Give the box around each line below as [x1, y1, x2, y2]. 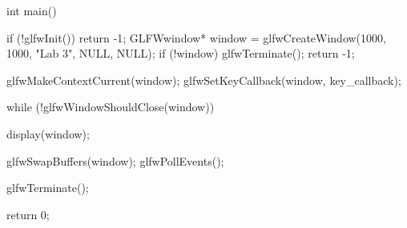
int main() [6, 2, 57, 18]
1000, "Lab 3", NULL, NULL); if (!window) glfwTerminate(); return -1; [6, 45, 355, 62]
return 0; [6, 206, 50, 222]
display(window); [6, 125, 90, 142]
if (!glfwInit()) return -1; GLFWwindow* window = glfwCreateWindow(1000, [6, 29, 386, 46]
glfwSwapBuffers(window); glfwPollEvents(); [6, 152, 224, 169]
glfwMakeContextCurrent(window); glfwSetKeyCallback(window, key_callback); [6, 71, 401, 88]
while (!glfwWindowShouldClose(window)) [6, 98, 215, 115]
